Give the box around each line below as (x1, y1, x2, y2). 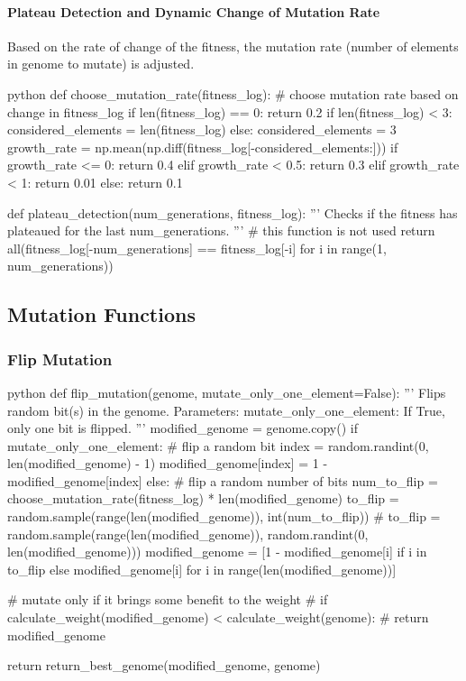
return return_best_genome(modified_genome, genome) (7, 656, 321, 675)
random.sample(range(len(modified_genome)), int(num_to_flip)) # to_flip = (7, 507, 441, 526)
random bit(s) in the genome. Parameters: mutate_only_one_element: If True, (7, 400, 445, 419)
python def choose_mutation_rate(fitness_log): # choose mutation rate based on (7, 84, 459, 103)
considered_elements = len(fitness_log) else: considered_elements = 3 (7, 120, 397, 139)
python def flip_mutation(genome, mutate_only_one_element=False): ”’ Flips (7, 382, 446, 401)
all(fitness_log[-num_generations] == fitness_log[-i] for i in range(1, (7, 238, 387, 257)
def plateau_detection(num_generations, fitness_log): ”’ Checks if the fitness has (7, 203, 458, 222)
